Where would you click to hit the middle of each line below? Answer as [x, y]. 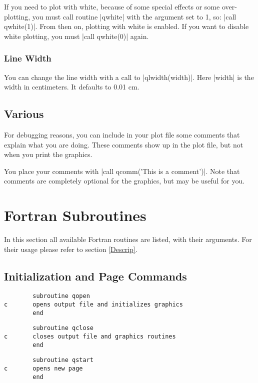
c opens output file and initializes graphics [93, 305]
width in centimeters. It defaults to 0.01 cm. [72, 87]
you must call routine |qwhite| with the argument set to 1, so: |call [134, 16]
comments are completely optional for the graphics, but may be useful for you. [124, 181]
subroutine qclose [63, 328]
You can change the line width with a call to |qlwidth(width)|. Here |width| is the [129, 77]
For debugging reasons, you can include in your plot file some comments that [122, 134]
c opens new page [43, 369]
